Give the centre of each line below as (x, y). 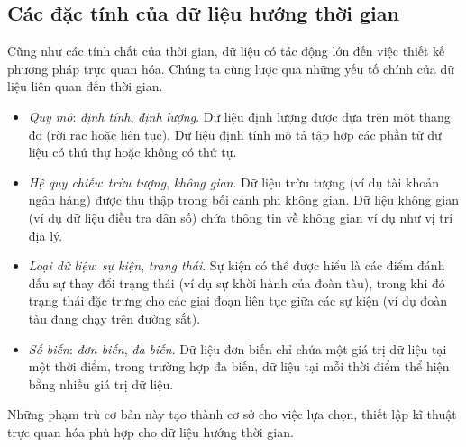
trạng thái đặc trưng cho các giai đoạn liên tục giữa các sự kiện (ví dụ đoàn (238, 301)
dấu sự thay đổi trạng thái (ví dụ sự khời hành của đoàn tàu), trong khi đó (237, 283)
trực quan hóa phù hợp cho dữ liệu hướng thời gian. (151, 431)
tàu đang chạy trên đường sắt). (114, 318)
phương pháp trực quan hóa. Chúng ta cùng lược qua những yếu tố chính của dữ (231, 68)
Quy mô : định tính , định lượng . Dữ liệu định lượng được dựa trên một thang (239, 116)
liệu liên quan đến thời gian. (85, 86)
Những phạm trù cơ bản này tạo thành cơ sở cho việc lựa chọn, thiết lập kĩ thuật (232, 414)
